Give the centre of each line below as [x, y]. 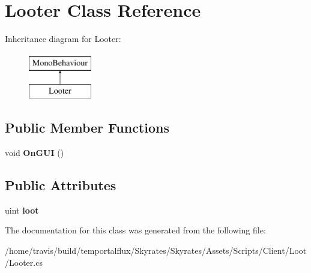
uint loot [22, 210]
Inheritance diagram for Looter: [63, 39]
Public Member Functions [87, 127]
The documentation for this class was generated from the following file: [135, 230]
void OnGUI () [35, 153]
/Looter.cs [24, 262]
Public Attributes [61, 185]
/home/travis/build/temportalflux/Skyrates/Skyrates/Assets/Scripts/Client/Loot [156, 250]
